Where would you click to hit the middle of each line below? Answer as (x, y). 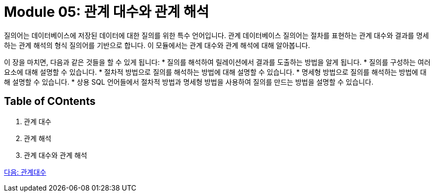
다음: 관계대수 (25, 172)
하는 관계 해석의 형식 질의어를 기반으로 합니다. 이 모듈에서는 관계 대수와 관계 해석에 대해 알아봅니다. (157, 45)
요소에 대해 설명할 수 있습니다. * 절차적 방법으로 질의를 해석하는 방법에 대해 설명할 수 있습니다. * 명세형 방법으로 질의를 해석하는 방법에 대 (215, 72)
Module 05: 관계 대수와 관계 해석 (107, 12)
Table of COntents (50, 101)
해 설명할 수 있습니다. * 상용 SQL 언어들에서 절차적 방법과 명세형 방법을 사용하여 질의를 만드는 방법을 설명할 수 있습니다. (189, 82)
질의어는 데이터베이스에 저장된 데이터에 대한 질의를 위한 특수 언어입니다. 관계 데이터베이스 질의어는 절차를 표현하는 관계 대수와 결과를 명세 (217, 35)
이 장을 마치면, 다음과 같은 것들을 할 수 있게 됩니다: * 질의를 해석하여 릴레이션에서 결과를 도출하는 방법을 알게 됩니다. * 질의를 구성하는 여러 (217, 62)
